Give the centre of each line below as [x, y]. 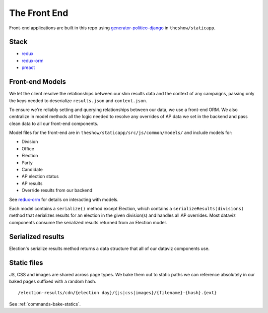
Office [28, 148]
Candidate [32, 170]
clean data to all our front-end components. [54, 124]
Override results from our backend [57, 190]
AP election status [40, 177]
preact [28, 67]
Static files [26, 263]
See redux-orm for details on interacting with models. [64, 199]
